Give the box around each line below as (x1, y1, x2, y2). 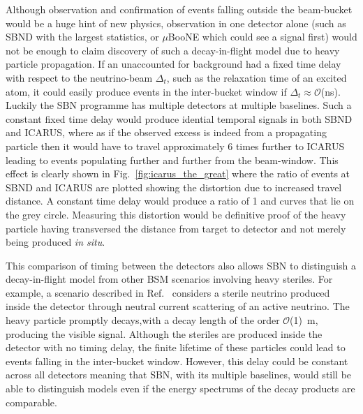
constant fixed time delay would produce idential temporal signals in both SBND (6, 111, 353, 126)
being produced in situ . (6, 235, 105, 249)
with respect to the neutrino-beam (6, 70, 153, 84)
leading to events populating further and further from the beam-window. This (6, 152, 339, 167)
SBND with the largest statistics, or (6, 29, 159, 44)
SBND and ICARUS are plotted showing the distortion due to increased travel (6, 179, 342, 194)
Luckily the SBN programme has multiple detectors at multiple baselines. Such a (6, 98, 352, 112)
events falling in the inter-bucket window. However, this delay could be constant (6, 353, 348, 368)
